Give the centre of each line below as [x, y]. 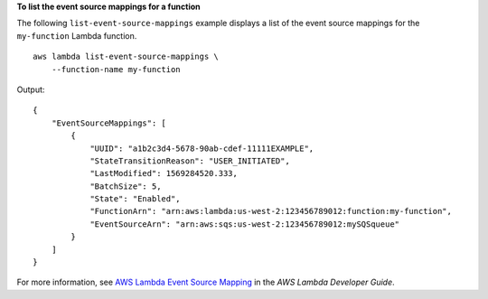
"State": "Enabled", [135, 199]
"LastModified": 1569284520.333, [164, 173]
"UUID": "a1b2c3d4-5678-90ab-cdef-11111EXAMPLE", [202, 148]
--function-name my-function [116, 69]
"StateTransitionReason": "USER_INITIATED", [190, 161]
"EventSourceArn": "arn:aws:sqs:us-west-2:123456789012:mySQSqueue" [245, 224]
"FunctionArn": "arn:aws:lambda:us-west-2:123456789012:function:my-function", [271, 211]
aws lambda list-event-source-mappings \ [126, 57]
